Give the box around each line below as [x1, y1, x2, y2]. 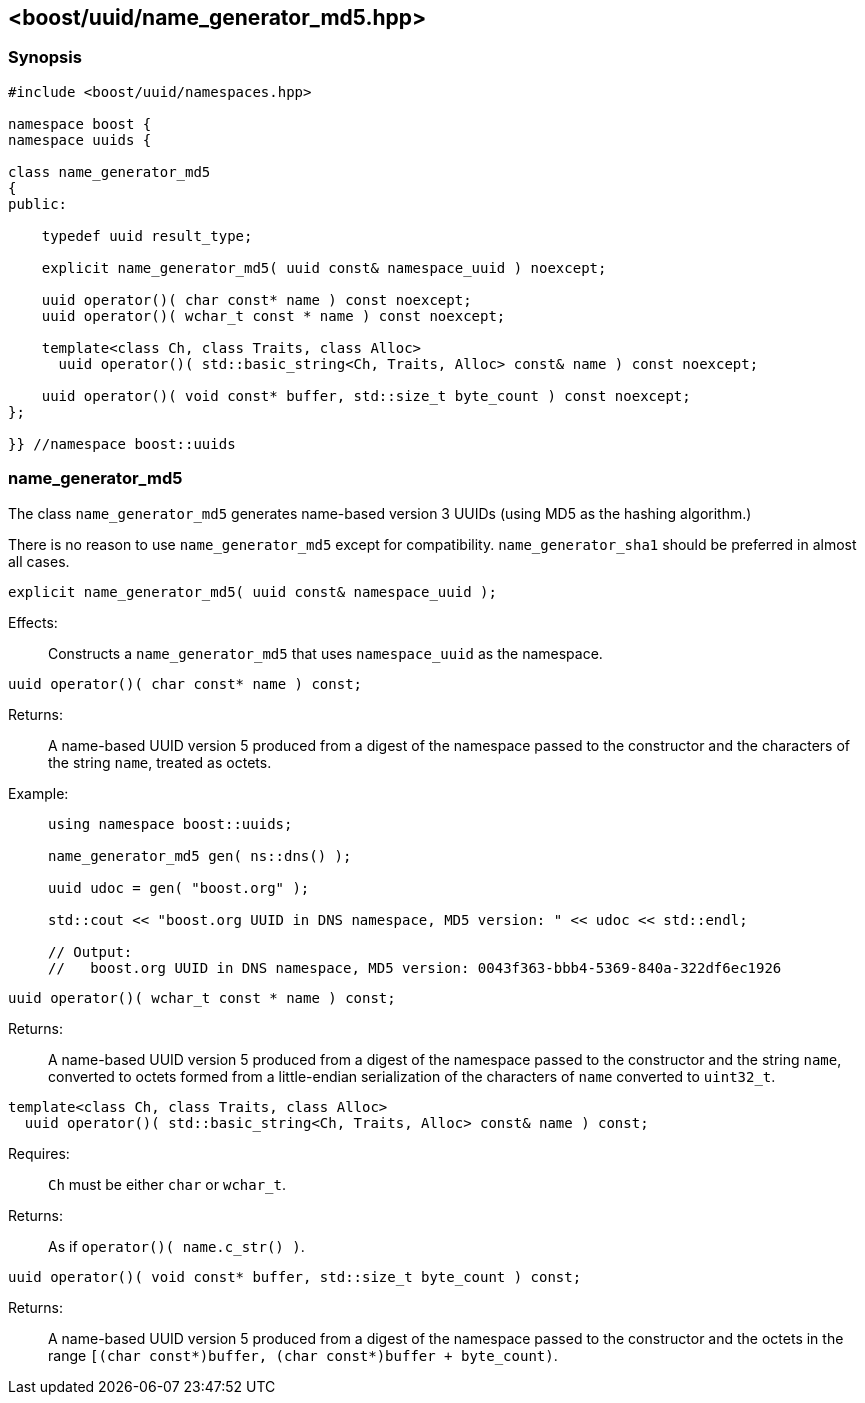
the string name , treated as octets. [48, 753, 272, 771]
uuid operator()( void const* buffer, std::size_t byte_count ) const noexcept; [41, 387, 691, 404]
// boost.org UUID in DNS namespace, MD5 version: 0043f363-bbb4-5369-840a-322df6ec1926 [48, 959, 782, 976]
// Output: [48, 943, 133, 960]
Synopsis [8, 47, 82, 68]
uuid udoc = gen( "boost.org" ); [48, 879, 310, 896]
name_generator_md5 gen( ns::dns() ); [48, 847, 352, 864]
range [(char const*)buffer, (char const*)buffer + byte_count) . [48, 1346, 558, 1364]
